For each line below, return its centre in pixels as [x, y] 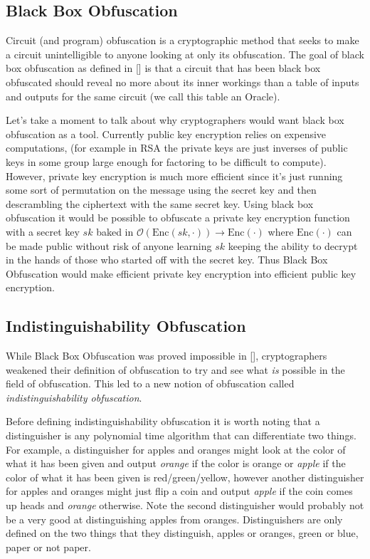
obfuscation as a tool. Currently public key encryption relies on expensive [166, 134]
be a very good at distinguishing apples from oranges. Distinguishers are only [174, 519]
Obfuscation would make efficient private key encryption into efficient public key [181, 273]
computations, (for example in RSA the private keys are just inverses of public [177, 148]
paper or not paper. [48, 547]
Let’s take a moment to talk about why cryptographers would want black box [175, 120]
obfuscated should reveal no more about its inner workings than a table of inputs [183, 82]
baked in [115, 231]
